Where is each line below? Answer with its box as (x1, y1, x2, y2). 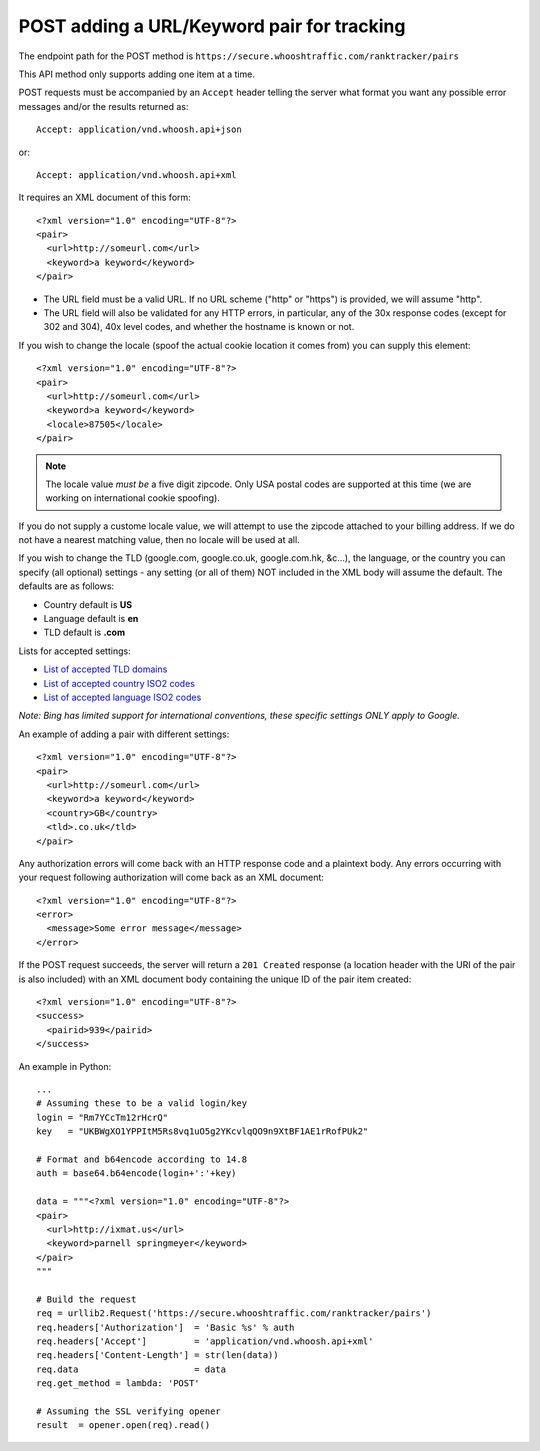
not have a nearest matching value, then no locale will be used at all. (18, 534, 300, 546)
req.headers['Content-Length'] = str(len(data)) (36, 1350, 279, 1361)
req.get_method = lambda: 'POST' (36, 1378, 200, 1389)
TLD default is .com (43, 626, 125, 639)
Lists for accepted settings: (18, 645, 131, 657)
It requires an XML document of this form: (18, 191, 192, 204)
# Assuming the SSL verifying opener (36, 1405, 222, 1417)
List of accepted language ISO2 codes (43, 691, 202, 703)
